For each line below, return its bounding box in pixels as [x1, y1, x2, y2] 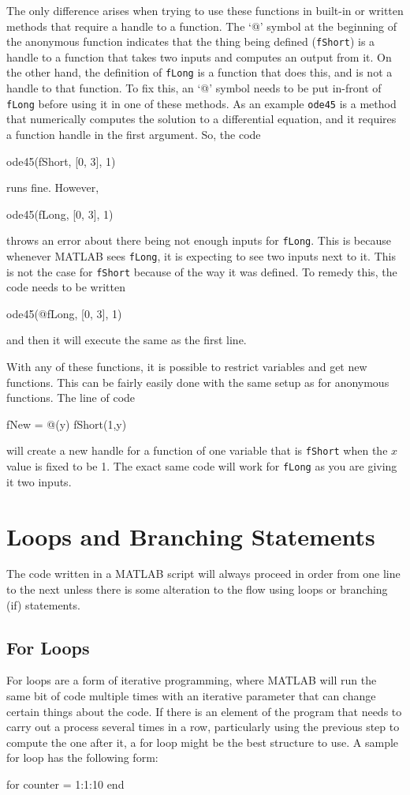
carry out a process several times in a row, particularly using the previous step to [6, 718, 400, 735]
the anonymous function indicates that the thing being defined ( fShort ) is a [6, 33, 375, 50]
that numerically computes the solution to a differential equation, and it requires [6, 111, 397, 127]
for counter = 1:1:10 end [6, 776, 125, 793]
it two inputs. [6, 473, 72, 489]
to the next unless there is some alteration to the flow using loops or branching [6, 581, 388, 598]
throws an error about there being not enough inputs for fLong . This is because [6, 232, 391, 249]
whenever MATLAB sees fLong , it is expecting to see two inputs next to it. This [6, 247, 396, 264]
